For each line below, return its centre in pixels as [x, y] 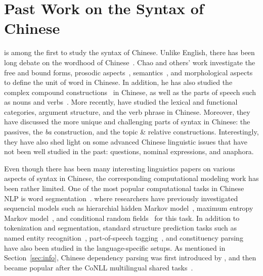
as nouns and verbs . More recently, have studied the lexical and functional [121, 102]
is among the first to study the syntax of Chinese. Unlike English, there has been [129, 52]
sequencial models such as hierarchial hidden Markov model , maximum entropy [129, 208]
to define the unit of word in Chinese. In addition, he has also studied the [118, 82]
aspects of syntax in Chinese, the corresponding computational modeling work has [131, 178]
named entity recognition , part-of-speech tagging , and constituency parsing [124, 238]
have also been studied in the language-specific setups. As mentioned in [115, 247]
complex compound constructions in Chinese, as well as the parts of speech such [130, 92]
